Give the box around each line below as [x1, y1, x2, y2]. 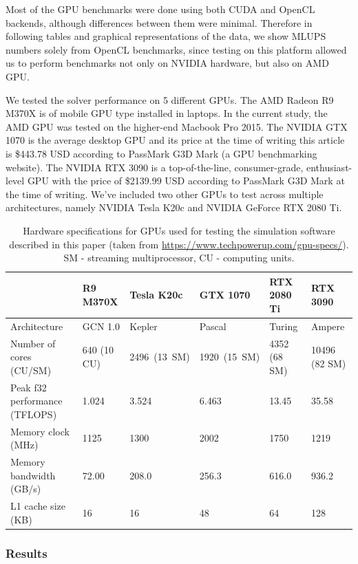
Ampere [311, 318, 345, 333]
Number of [10, 336, 56, 350]
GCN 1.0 [82, 318, 120, 333]
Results [6, 544, 48, 561]
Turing [269, 318, 298, 333]
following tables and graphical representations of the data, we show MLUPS [6, 29, 326, 43]
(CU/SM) [10, 362, 52, 377]
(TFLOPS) [10, 406, 57, 421]
